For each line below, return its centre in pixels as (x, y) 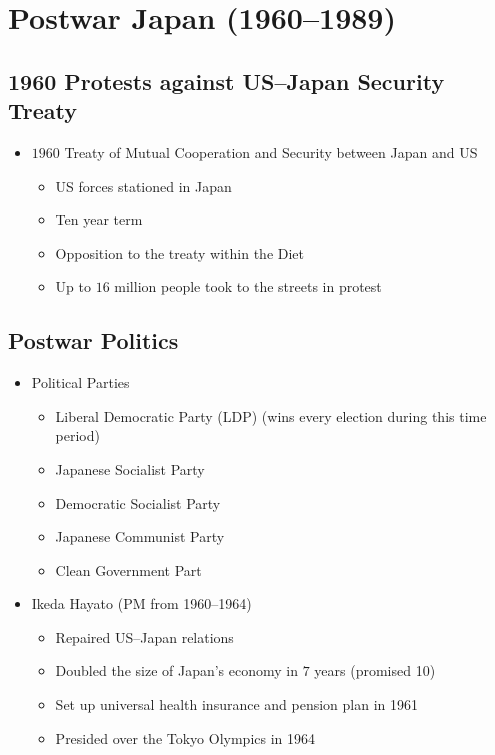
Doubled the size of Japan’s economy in (177, 670)
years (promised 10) (375, 670)
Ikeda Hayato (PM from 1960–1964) (141, 603)
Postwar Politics (93, 340)
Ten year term (99, 219)
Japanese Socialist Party (130, 468)
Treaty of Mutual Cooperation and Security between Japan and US (271, 151)
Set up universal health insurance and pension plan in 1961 (237, 704)
